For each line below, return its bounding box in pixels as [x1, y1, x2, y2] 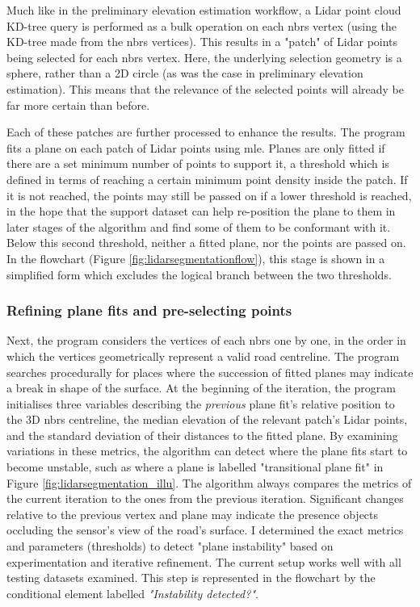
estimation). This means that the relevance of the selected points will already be [6, 80, 404, 97]
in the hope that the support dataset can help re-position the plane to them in [6, 203, 396, 220]
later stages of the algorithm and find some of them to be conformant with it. [6, 218, 391, 235]
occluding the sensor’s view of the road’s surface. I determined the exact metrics [6, 521, 404, 538]
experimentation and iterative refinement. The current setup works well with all [6, 553, 401, 570]
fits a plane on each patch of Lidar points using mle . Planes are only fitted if [6, 139, 385, 156]
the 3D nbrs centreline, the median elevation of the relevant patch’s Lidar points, [6, 411, 408, 428]
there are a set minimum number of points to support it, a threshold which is [6, 155, 389, 172]
